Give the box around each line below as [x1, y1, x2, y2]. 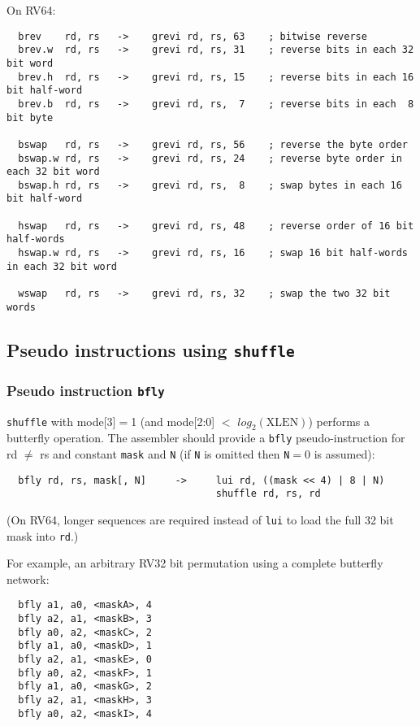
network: [6, 570, 50, 587]
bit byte [6, 111, 54, 124]
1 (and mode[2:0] [131, 412, 215, 429]
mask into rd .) [6, 527, 79, 544]
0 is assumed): [305, 445, 375, 462]
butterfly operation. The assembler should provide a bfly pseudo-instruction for [6, 429, 405, 446]
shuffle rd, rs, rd [215, 488, 321, 500]
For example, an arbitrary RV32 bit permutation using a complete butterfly [6, 554, 383, 572]
